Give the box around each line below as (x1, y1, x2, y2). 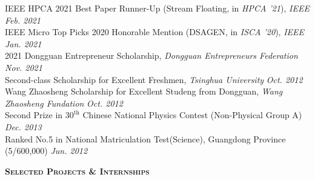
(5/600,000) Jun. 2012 (5, 144, 88, 157)
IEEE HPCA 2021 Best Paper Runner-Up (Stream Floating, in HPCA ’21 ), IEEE (5, 2, 310, 14)
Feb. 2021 (5, 13, 41, 26)
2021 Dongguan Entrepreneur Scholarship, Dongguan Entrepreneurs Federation (5, 49, 298, 62)
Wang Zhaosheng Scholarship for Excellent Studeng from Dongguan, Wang (5, 85, 283, 98)
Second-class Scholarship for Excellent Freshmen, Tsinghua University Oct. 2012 (5, 73, 303, 85)
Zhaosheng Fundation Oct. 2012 (5, 96, 123, 109)
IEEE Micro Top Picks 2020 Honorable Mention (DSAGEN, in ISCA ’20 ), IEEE (5, 25, 305, 38)
